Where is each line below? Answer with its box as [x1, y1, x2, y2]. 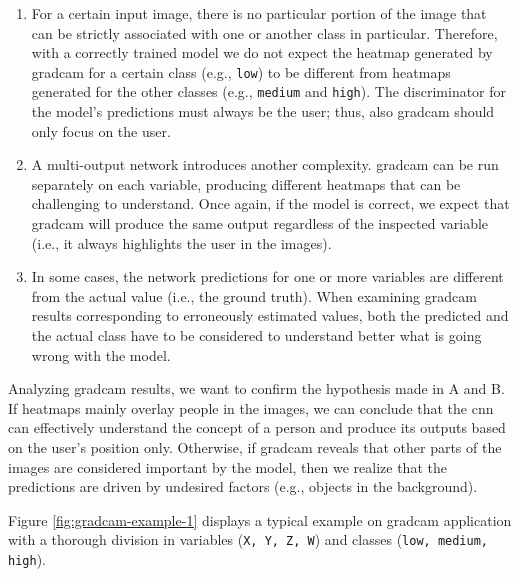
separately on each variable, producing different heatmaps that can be [31, 173, 461, 194]
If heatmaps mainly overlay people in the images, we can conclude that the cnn [8, 397, 494, 418]
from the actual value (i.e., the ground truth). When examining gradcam [31, 285, 477, 306]
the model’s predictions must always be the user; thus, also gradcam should [31, 101, 495, 122]
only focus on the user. [31, 120, 171, 141]
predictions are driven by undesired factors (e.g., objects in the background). [8, 476, 478, 497]
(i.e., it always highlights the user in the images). [31, 232, 332, 253]
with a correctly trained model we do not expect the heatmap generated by [31, 42, 493, 63]
